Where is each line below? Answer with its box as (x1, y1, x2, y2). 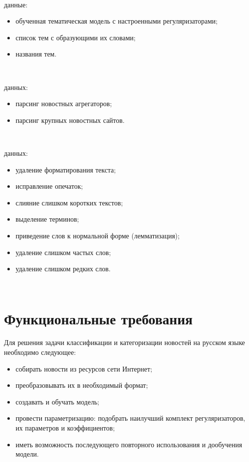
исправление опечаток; (15, 181, 83, 191)
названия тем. (15, 49, 56, 59)
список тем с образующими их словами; (15, 32, 136, 42)
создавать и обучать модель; (15, 396, 99, 406)
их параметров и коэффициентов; (15, 422, 115, 433)
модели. (15, 449, 39, 459)
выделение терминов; (15, 214, 79, 224)
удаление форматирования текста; (15, 164, 116, 174)
